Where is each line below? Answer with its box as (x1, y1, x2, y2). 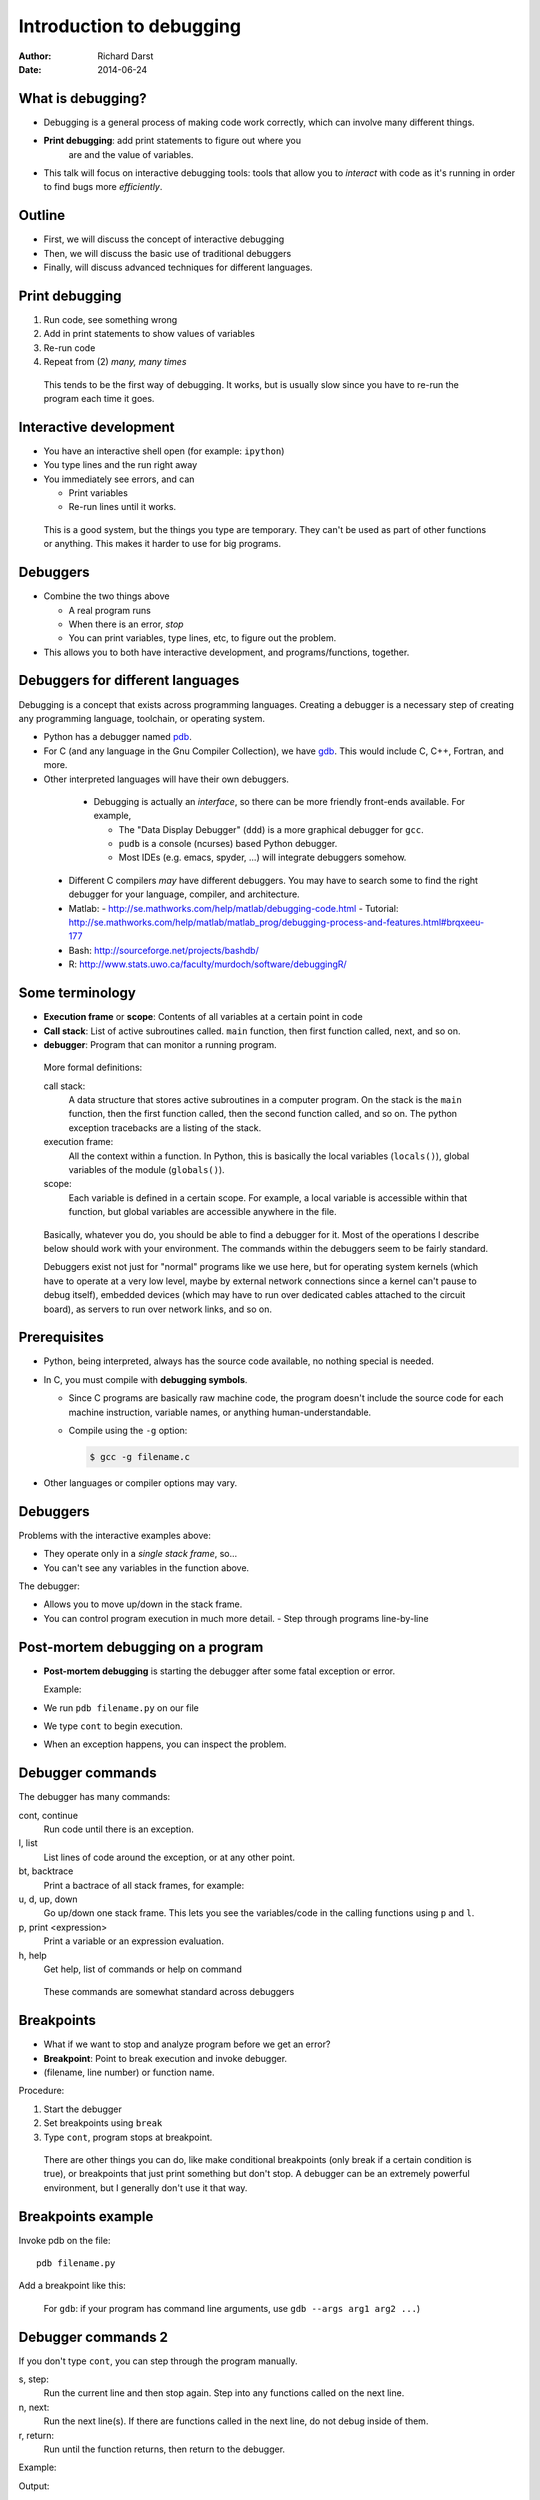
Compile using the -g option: (68, 1425, 188, 1437)
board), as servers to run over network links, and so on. (43, 1303, 272, 1315)
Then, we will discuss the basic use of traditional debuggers (43, 247, 292, 259)
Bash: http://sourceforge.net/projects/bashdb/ (68, 944, 259, 956)
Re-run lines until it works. (68, 501, 177, 513)
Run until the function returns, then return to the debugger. (43, 2443, 285, 2455)
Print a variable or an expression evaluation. (43, 1935, 225, 1947)
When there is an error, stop (68, 618, 184, 630)
